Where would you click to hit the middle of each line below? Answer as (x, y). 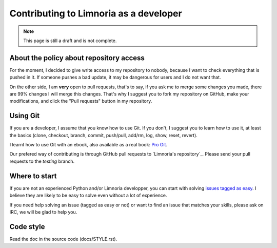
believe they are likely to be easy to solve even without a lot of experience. (88, 196)
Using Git (25, 116)
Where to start (33, 176)
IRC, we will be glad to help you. (43, 212)
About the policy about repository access (77, 58)
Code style (27, 227)
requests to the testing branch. (42, 161)
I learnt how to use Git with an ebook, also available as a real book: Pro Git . (88, 145)
